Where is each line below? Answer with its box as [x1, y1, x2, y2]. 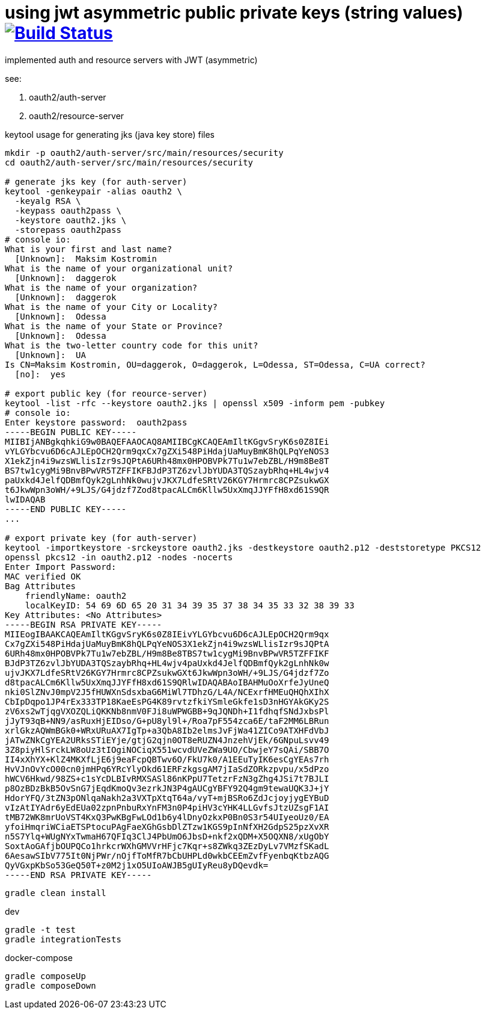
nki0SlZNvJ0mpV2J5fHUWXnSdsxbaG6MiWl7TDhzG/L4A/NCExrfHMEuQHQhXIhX [5, 687, 329, 697]
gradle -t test [5, 924, 76, 935]
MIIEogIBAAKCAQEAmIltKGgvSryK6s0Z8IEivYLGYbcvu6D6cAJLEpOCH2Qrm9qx [5, 629, 329, 639]
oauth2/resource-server [29, 110, 124, 121]
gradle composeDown [5, 980, 96, 991]
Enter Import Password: [5, 561, 117, 572]
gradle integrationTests [5, 934, 121, 944]
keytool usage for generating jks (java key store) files [5, 129, 215, 140]
